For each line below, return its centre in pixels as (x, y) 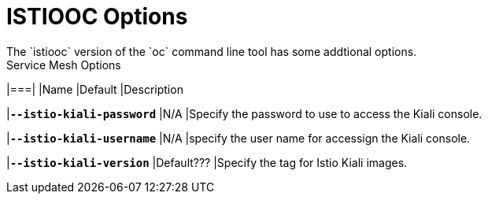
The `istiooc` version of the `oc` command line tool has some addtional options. (212, 51)
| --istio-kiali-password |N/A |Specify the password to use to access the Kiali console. (244, 113)
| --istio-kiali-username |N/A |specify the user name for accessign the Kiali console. (238, 138)
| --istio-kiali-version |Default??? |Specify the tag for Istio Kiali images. (207, 162)
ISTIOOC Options (97, 17)
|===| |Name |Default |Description (95, 89)
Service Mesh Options (64, 65)
